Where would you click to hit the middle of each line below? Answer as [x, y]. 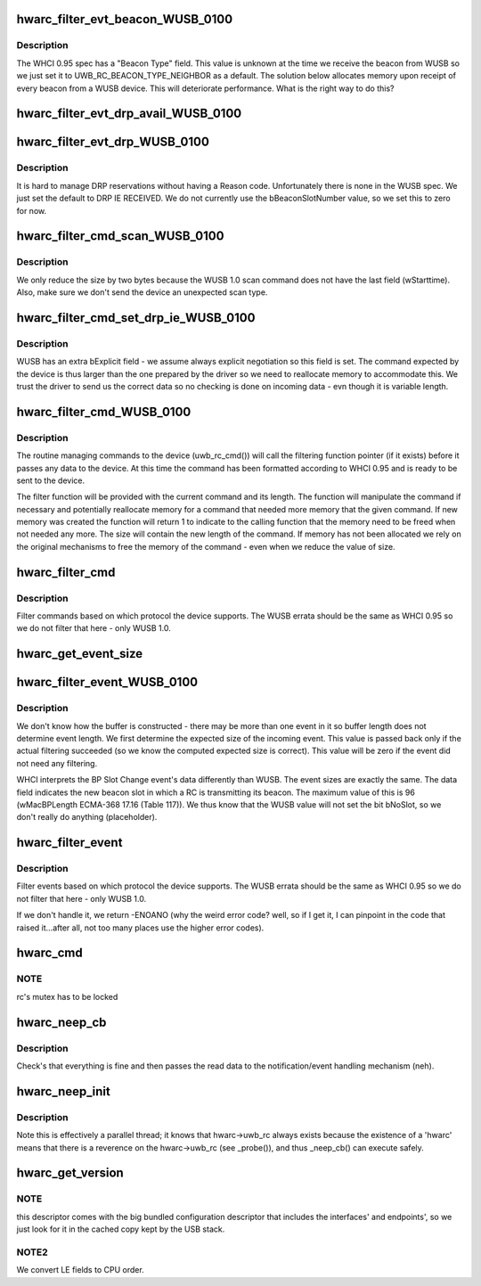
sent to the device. [50, 480]
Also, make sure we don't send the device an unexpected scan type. [142, 292]
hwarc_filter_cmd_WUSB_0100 [104, 411]
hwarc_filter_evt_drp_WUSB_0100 [113, 142]
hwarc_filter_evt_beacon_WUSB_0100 [125, 19]
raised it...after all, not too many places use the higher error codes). [140, 928]
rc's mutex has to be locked [67, 996]
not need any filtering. [57, 763]
